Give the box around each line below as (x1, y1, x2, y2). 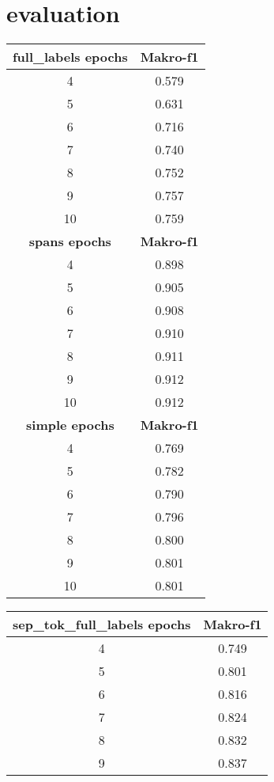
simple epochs (26, 416, 114, 435)
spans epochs (28, 232, 111, 251)
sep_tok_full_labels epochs (13, 615, 191, 634)
